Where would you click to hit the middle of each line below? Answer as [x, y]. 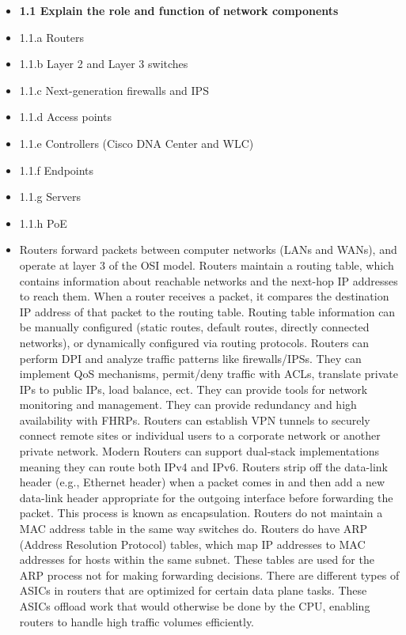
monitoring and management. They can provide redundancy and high [188, 404]
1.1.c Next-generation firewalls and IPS [114, 90]
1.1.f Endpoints [57, 170]
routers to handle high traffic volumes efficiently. [137, 621]
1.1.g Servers [50, 197]
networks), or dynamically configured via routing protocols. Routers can [194, 342]
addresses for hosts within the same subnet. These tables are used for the [197, 559]
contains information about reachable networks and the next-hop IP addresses [209, 280]
